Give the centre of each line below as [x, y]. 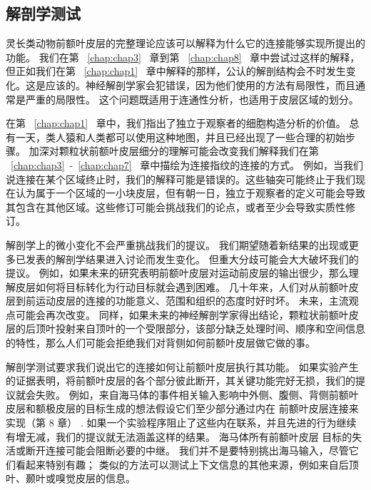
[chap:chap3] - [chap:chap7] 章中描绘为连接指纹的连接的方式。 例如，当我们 [187, 164]
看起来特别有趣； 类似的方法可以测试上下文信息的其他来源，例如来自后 [182, 464]
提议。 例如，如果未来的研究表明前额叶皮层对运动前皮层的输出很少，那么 [177, 273]
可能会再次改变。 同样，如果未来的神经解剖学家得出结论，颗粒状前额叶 [182, 314]
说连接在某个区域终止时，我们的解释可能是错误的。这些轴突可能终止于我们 [181, 179]
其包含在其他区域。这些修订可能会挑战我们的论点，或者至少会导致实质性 [176, 206]
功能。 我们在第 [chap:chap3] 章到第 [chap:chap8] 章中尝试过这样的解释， [183, 57]
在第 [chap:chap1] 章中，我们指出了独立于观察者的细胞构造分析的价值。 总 [183, 123]
